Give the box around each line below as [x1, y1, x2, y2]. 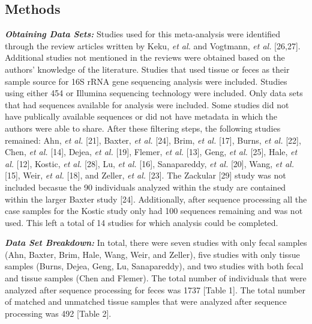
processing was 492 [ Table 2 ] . [5, 307, 112, 319]
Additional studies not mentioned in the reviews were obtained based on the [5, 51, 285, 64]
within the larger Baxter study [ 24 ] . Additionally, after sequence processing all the [5, 192, 307, 205]
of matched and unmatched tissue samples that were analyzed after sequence [5, 295, 287, 308]
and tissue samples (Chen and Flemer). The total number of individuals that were [5, 272, 307, 284]
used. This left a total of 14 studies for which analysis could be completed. [5, 216, 278, 228]
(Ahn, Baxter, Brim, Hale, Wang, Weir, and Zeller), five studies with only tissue [5, 248, 300, 260]
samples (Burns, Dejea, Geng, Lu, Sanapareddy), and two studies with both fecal [5, 260, 304, 272]
